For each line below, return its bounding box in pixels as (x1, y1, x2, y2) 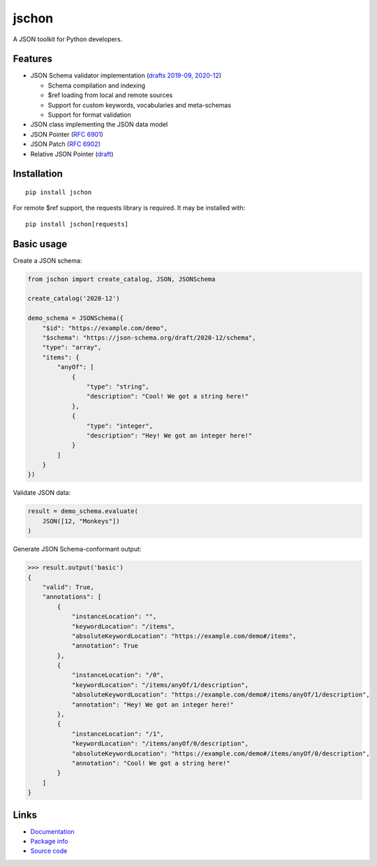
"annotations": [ (42, 593, 102, 601)
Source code (30, 846, 68, 856)
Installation (13, 168, 63, 180)
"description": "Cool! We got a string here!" (86, 392, 249, 400)
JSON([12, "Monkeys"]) (42, 517, 120, 525)
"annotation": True (71, 642, 139, 650)
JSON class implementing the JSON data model (30, 120, 168, 129)
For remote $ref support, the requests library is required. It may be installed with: (13, 203, 246, 212)
